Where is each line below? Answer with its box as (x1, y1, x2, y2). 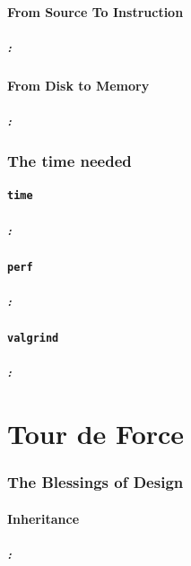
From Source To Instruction (7, 2, 184, 21)
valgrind (7, 331, 59, 344)
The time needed (7, 149, 132, 171)
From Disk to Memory (7, 75, 150, 94)
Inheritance (7, 509, 80, 527)
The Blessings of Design (7, 471, 184, 492)
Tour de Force (7, 414, 185, 451)
